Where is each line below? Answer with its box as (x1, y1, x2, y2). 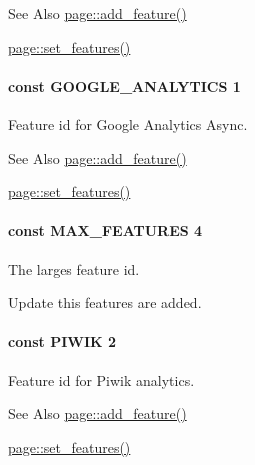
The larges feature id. (8, 258, 140, 279)
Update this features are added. (8, 292, 202, 313)
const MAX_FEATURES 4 (8, 220, 203, 241)
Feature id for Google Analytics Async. (8, 113, 248, 134)
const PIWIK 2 (8, 331, 117, 352)
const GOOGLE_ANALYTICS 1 (8, 75, 241, 96)
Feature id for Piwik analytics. (8, 369, 195, 390)
